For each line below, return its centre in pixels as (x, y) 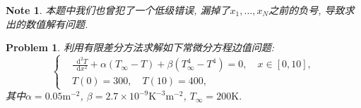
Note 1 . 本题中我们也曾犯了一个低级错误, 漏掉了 (118, 10)
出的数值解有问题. (47, 23)
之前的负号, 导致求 (312, 10)
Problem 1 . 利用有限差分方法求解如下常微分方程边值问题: (140, 47)
